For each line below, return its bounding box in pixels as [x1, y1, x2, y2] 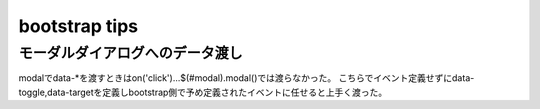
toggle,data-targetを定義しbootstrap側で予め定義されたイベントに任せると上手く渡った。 [18, 86, 388, 98]
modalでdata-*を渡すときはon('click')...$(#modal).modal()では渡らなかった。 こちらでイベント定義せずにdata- [18, 72, 475, 84]
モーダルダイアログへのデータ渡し [18, 44, 244, 62]
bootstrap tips [18, 15, 139, 37]
